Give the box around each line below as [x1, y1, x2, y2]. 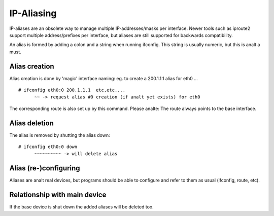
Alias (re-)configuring [9, 164, 81, 172]
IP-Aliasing [9, 8, 57, 19]
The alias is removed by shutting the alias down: [9, 132, 110, 138]
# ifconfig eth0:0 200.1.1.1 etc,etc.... [18, 87, 126, 93]
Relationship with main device [9, 191, 107, 199]
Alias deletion [9, 119, 54, 127]
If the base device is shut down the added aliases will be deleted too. [9, 204, 154, 210]
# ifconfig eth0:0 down [18, 144, 78, 150]
